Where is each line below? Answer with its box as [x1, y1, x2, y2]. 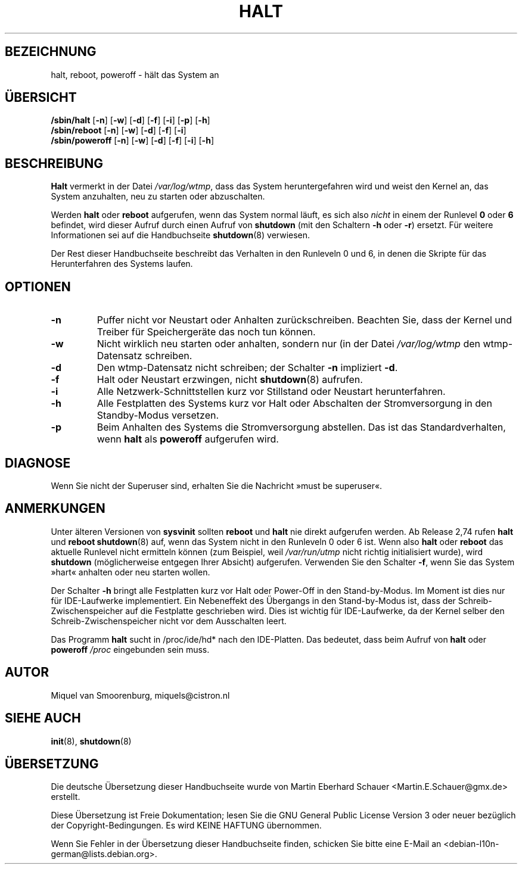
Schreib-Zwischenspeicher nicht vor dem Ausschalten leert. [51, 615, 287, 626]
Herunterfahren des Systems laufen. [51, 258, 193, 269]
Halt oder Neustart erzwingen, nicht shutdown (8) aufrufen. [97, 373, 363, 386]
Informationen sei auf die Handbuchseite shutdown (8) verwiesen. [51, 230, 310, 241]
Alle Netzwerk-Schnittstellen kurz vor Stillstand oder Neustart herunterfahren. [97, 385, 446, 398]
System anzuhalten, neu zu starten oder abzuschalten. [51, 191, 265, 202]
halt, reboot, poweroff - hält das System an [51, 69, 219, 80]
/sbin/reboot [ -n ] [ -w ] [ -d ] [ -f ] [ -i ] [51, 125, 187, 136]
